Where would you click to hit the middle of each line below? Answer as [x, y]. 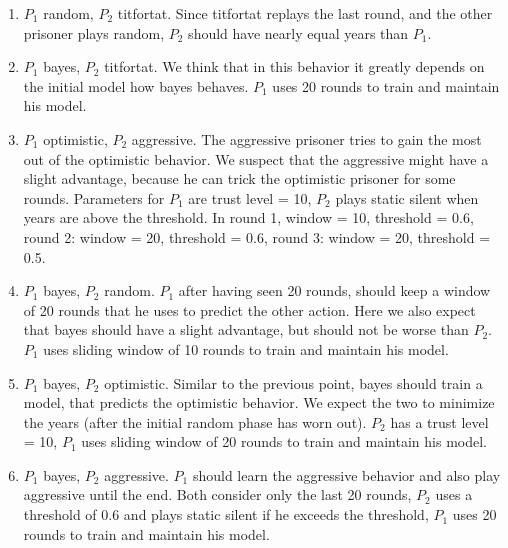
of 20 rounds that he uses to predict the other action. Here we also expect [249, 309]
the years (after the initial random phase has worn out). [195, 421]
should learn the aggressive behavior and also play [346, 474]
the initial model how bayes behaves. [136, 85]
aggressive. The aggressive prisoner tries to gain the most [306, 138]
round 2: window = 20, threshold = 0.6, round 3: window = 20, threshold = [257, 236]
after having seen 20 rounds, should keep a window [334, 290]
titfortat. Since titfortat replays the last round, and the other [305, 13]
